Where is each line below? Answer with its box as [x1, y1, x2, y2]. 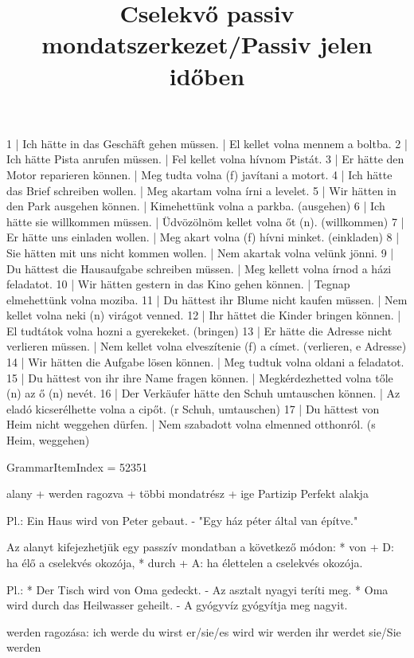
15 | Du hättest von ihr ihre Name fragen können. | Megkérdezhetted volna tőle [6, 369, 393, 386]
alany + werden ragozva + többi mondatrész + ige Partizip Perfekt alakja [6, 485, 369, 502]
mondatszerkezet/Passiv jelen [41, 28, 373, 61]
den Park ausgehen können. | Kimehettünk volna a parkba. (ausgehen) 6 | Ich [6, 198, 385, 214]
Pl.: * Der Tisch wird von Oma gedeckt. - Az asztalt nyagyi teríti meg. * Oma [6, 581, 389, 597]
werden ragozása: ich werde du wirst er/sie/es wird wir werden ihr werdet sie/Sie [6, 623, 401, 640]
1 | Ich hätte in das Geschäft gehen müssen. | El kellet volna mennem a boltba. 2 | [6, 135, 408, 151]
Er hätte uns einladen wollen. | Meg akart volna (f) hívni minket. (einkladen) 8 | [6, 229, 400, 245]
